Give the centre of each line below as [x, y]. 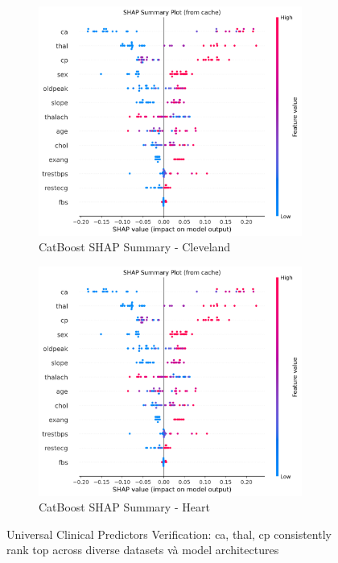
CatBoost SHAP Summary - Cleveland [135, 247]
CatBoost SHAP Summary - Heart [124, 507]
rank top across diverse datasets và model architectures [143, 550]
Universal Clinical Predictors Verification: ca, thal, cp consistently [169, 534]
